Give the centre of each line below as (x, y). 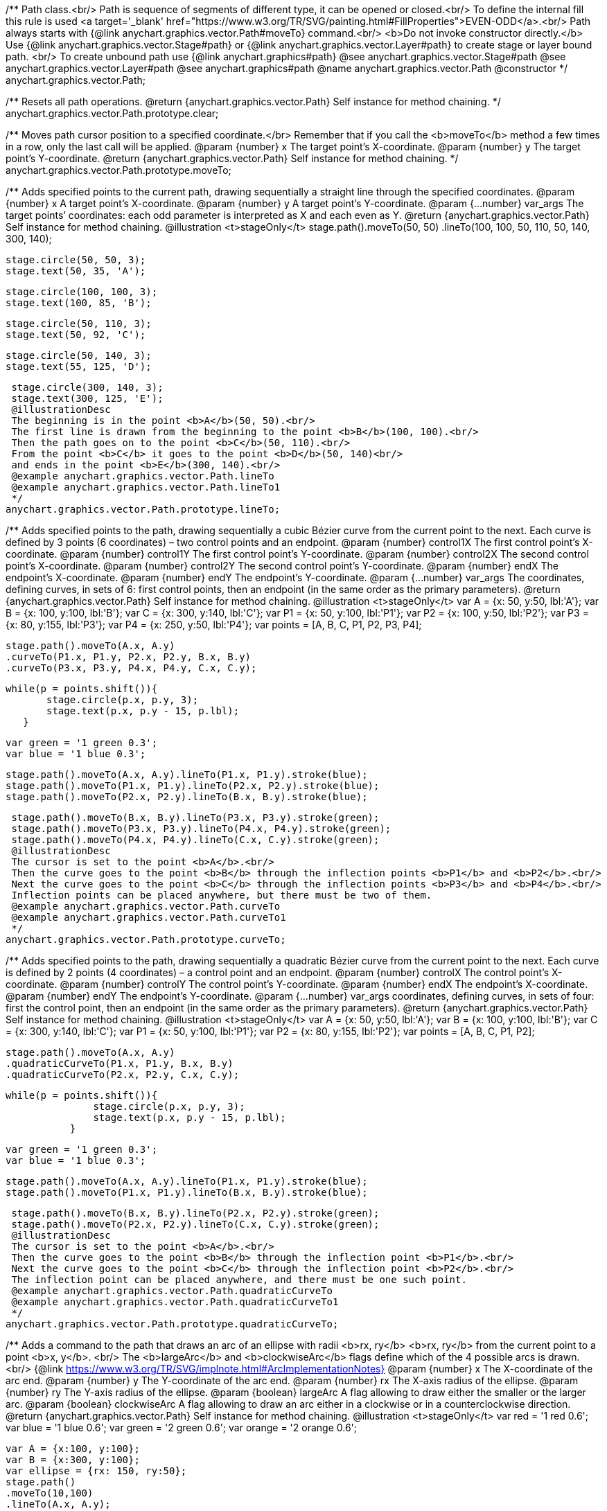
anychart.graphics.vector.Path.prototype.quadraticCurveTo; (172, 1324)
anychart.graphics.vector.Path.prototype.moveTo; (118, 170)
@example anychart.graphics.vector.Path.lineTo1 (146, 487)
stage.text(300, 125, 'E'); (87, 398)
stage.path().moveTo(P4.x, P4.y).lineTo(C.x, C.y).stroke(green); (195, 840)
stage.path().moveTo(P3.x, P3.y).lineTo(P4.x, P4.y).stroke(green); (201, 829)
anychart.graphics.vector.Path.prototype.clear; (112, 113)
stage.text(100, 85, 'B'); (79, 303)
